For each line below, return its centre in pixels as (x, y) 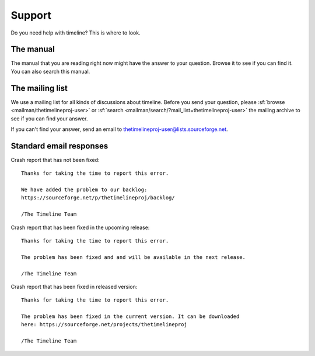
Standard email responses (60, 146)
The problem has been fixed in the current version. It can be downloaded (130, 317)
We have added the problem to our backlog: (84, 190)
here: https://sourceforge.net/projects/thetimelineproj (104, 325)
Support (31, 15)
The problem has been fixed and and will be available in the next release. (134, 257)
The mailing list (39, 88)
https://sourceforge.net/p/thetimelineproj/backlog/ (98, 198)
